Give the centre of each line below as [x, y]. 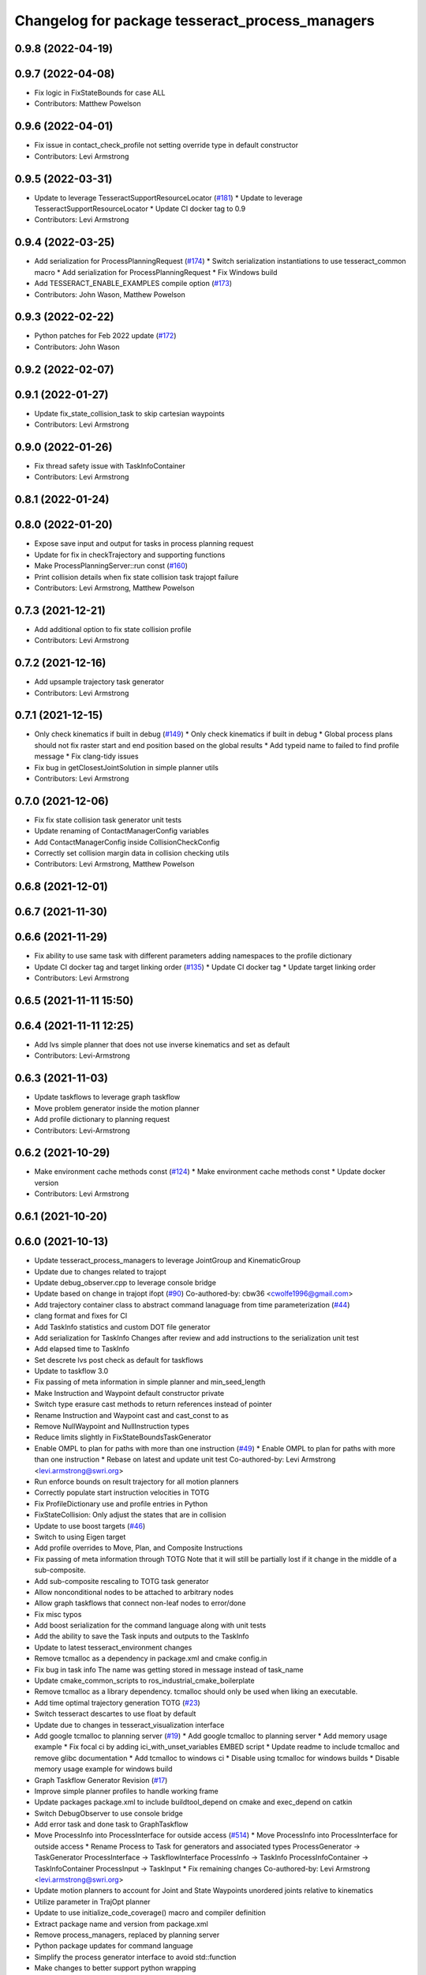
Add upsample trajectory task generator [99, 682]
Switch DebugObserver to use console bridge [108, 1813]
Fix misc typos [58, 1614]
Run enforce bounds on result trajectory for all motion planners [137, 1481]
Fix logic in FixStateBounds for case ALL [100, 93]
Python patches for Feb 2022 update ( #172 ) [105, 336]
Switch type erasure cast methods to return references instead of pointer [153, 1404]
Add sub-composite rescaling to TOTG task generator [121, 1581]
